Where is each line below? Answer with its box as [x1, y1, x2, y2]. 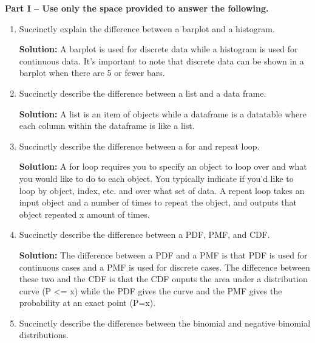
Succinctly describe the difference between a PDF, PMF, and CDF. [19, 228, 270, 241]
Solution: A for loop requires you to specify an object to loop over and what [19, 160, 307, 173]
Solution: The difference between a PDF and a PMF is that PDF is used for [19, 248, 308, 261]
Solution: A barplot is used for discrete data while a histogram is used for [19, 43, 298, 55]
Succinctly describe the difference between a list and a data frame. [19, 86, 266, 99]
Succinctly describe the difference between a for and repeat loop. [19, 139, 260, 152]
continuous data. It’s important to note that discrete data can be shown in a [19, 54, 304, 67]
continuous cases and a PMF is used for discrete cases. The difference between [19, 260, 310, 273]
